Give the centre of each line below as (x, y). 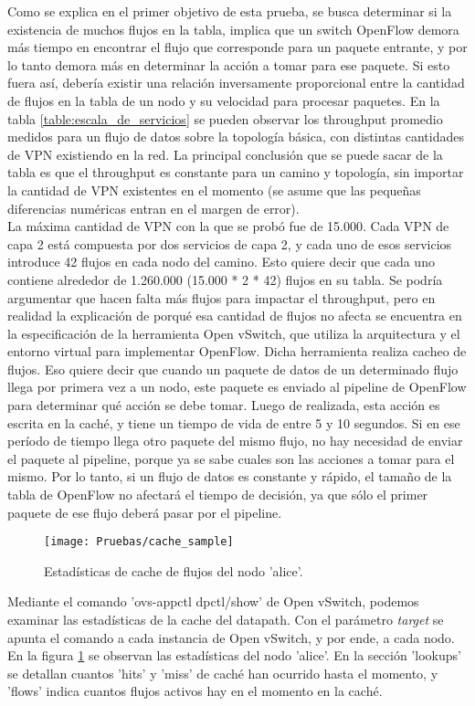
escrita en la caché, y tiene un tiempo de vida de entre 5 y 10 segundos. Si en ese (234, 422)
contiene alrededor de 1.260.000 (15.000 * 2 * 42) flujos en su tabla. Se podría (225, 279)
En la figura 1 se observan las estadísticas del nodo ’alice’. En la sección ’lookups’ (234, 655)
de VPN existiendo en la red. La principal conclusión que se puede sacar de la (225, 154)
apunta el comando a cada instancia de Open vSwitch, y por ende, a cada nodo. (231, 637)
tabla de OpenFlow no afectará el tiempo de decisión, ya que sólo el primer (218, 495)
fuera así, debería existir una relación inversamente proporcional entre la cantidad (236, 83)
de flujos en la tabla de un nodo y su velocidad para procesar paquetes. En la (224, 100)
